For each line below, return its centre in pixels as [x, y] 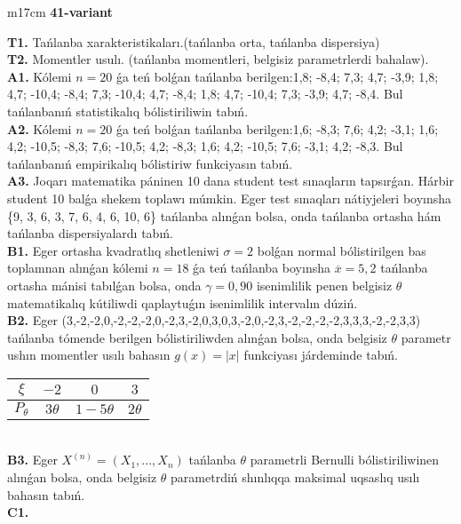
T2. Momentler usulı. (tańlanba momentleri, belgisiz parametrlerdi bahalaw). [218, 59]
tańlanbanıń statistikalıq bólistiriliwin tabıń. [128, 111]
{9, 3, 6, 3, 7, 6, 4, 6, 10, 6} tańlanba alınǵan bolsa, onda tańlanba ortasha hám [224, 215]
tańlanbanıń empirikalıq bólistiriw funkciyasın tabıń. [150, 163]
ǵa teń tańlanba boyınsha [262, 268]
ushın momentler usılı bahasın [89, 355]
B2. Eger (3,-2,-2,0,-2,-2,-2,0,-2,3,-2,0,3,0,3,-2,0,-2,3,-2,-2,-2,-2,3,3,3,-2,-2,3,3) [214, 320]
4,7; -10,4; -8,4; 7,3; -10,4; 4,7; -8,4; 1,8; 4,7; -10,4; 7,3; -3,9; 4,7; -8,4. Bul [205, 94]
